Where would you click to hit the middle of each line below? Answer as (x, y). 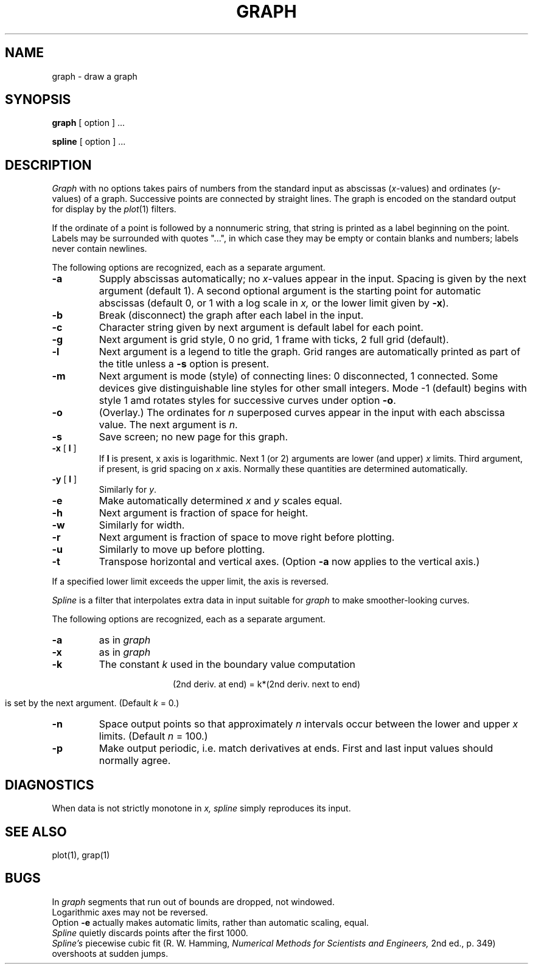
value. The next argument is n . (168, 425)
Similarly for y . (128, 490)
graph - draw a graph (95, 76)
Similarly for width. (142, 525)
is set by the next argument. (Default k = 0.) (92, 703)
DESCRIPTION (48, 165)
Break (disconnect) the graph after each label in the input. (231, 315)
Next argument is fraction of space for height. (204, 513)
